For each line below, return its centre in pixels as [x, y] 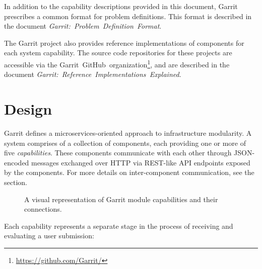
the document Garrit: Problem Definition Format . [83, 26]
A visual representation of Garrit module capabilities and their [121, 199]
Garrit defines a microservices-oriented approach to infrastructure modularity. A [128, 132]
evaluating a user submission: [49, 236]
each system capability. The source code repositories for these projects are [118, 53]
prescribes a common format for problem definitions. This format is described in [128, 16]
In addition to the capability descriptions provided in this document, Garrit [121, 6]
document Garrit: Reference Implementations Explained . [93, 74]
